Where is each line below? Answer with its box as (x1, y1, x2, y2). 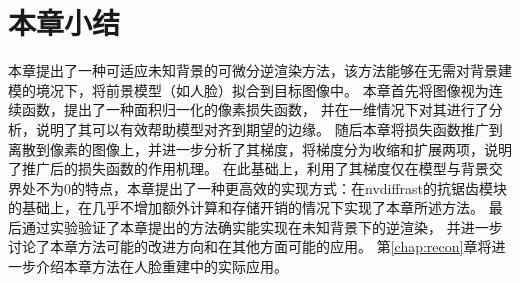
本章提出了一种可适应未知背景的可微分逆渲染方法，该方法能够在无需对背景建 (8, 60, 512, 81)
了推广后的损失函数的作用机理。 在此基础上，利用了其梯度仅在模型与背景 (8, 158, 489, 179)
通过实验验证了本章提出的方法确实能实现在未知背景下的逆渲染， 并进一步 (21, 216, 503, 237)
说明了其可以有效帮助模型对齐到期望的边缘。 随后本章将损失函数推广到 (35, 118, 503, 139)
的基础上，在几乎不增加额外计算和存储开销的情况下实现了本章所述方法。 (8, 197, 484, 218)
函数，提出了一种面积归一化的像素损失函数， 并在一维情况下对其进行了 (21, 99, 489, 120)
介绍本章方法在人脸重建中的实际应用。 (35, 256, 288, 277)
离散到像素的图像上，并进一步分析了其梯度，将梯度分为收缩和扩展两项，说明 (8, 138, 512, 159)
